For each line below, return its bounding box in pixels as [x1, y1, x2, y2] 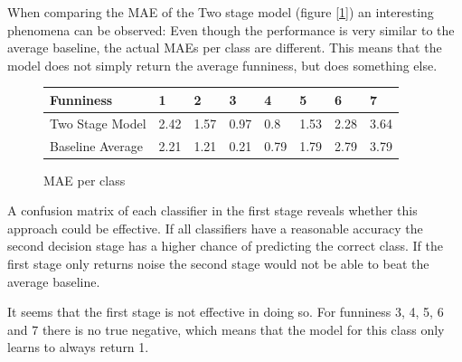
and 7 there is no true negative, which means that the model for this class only [7, 319, 445, 338]
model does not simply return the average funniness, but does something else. [7, 55, 438, 74]
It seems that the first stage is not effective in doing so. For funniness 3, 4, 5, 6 [7, 302, 444, 321]
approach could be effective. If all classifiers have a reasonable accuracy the [7, 218, 423, 237]
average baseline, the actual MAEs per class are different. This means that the [7, 38, 442, 57]
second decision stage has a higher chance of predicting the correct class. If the [7, 236, 444, 255]
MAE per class [43, 170, 126, 189]
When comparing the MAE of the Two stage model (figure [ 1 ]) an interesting [7, 3, 434, 21]
